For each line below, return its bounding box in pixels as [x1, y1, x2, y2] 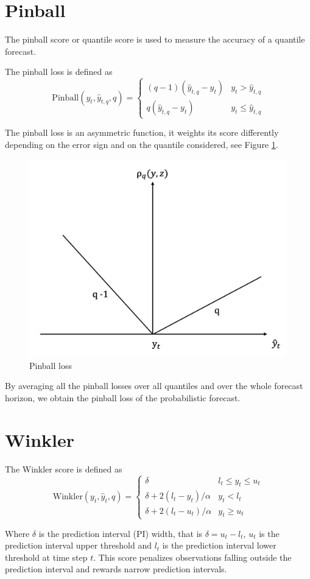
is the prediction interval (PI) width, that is [38, 527, 203, 539]
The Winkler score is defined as [5, 462, 122, 475]
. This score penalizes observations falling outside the [93, 550, 292, 563]
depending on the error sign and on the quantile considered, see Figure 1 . [5, 138, 278, 151]
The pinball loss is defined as [5, 65, 113, 78]
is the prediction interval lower [162, 539, 277, 552]
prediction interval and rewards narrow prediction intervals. [5, 563, 227, 575]
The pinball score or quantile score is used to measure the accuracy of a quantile [5, 33, 305, 46]
